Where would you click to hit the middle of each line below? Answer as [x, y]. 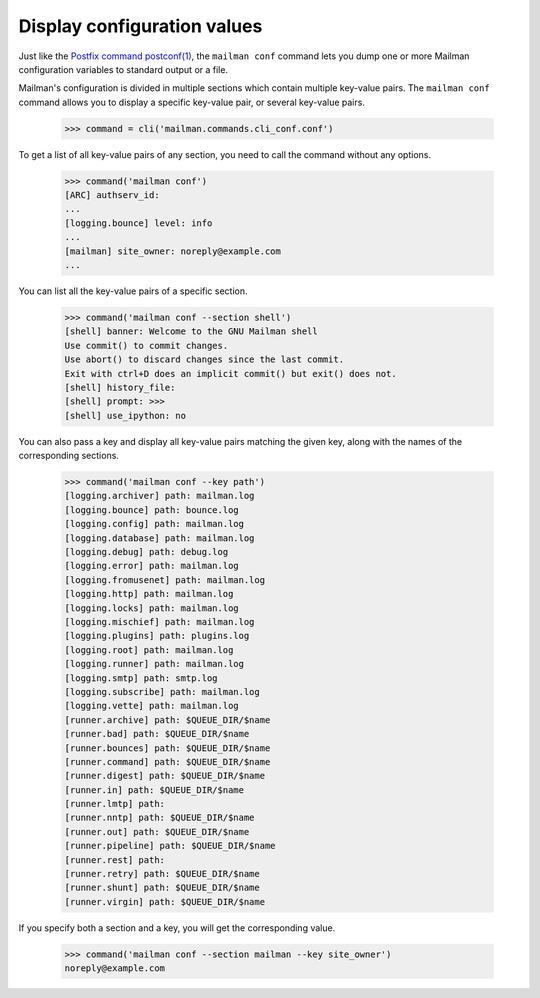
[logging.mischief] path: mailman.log [159, 621]
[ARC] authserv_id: [112, 195]
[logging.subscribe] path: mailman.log [162, 691]
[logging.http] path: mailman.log [149, 594]
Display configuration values [140, 26]
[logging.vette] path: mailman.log [151, 706]
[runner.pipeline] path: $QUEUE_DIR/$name [170, 846]
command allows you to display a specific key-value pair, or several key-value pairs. [191, 102]
